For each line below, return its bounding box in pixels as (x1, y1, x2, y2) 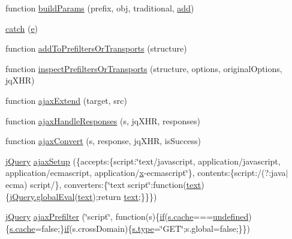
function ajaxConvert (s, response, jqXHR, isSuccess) (5, 135, 201, 147)
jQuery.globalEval (10, 190, 75, 202)
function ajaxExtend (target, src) (5, 94, 128, 106)
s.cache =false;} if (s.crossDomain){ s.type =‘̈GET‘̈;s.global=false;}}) (10, 222, 250, 234)
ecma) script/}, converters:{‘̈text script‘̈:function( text (5, 178, 201, 190)
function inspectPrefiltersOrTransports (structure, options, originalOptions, (5, 62, 282, 74)
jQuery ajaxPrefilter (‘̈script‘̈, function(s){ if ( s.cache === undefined (5, 210, 249, 223)
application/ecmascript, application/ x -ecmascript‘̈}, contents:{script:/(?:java (5, 166, 286, 179)
